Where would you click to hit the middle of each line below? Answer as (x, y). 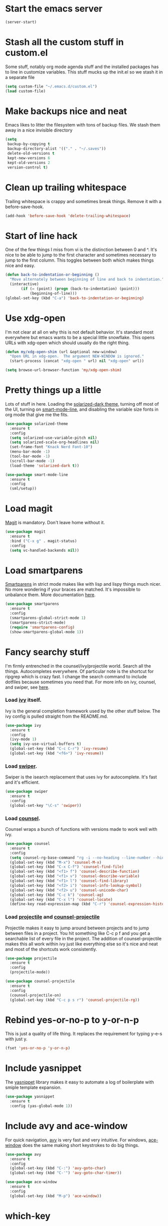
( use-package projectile (31, 958)
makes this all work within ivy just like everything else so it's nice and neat (81, 944)
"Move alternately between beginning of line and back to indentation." (87, 280)
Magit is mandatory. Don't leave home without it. (55, 523)
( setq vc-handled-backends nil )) (44, 550)
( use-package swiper (27, 792)
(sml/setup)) (23, 489)
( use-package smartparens (32, 604)
